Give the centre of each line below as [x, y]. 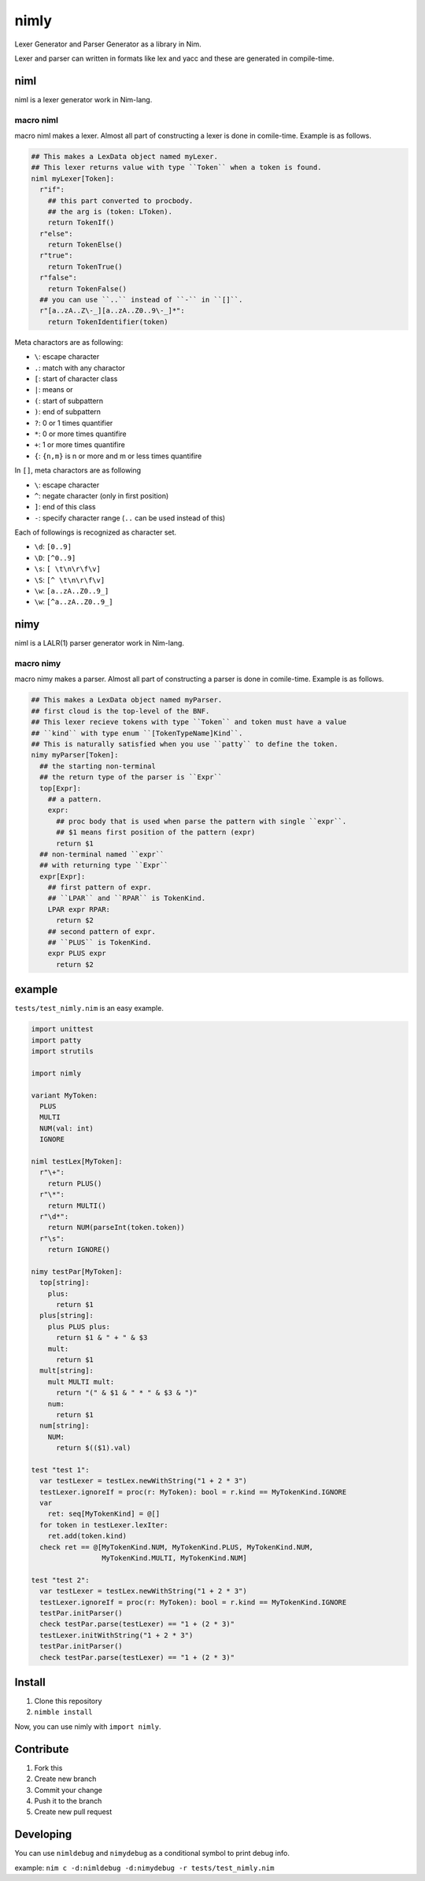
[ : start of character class [76, 379]
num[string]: [65, 1426]
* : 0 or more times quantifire [81, 434]
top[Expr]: [61, 788]
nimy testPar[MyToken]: [77, 1271]
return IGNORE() [79, 1250]
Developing [43, 1835]
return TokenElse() [85, 245]
